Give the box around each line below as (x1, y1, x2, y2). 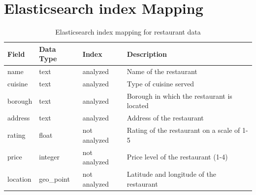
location (7, 173, 32, 184)
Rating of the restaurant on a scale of (127, 125, 240, 135)
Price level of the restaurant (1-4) (127, 152, 228, 162)
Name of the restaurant (127, 66, 197, 77)
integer (39, 152, 60, 162)
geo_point (39, 173, 70, 184)
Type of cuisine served (127, 78, 194, 88)
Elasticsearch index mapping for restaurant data (55, 27, 201, 37)
